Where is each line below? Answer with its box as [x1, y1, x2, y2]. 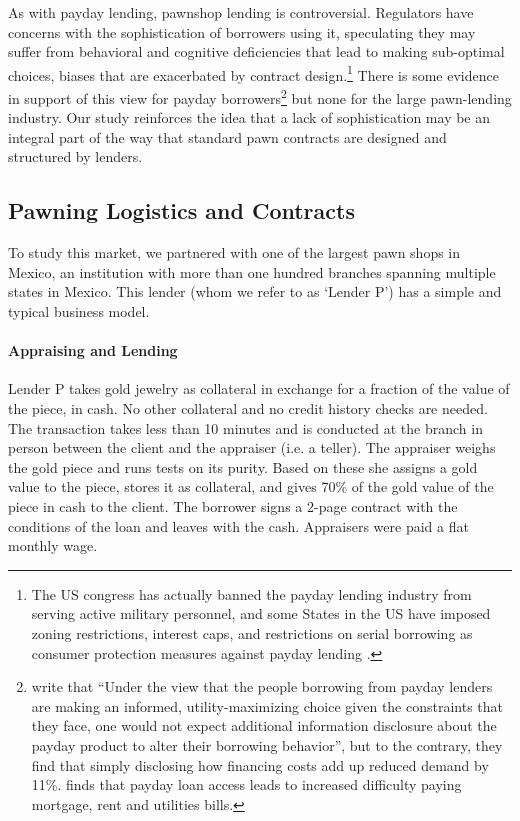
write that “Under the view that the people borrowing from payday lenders [31, 676, 493, 697]
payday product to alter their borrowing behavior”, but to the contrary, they [31, 734, 503, 755]
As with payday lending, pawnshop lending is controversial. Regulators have [8, 2, 474, 22]
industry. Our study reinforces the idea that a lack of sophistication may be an [8, 107, 491, 128]
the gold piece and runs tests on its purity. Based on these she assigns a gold [8, 456, 478, 477]
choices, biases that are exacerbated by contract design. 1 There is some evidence [8, 61, 499, 85]
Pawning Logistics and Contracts [8, 195, 355, 226]
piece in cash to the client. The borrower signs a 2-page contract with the [8, 496, 458, 516]
